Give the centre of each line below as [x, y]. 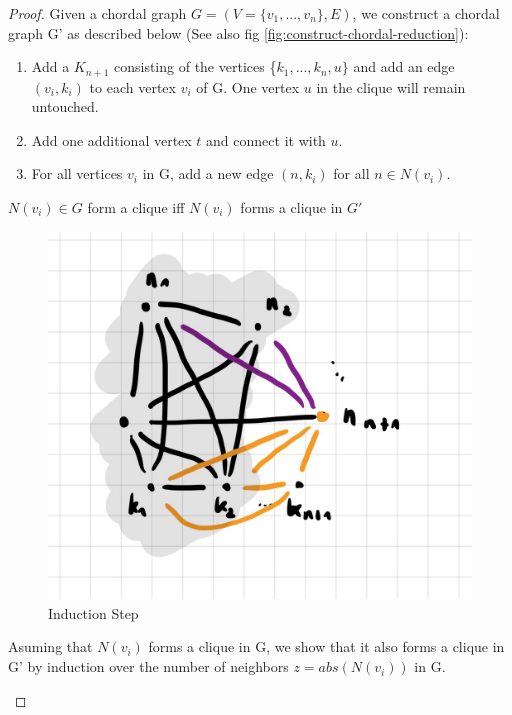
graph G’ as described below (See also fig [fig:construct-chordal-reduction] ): [238, 32]
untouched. [65, 106]
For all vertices [77, 173]
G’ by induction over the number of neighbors [148, 666]
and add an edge [404, 66]
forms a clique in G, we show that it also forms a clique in [326, 646]
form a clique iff [136, 207]
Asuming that [50, 646]
